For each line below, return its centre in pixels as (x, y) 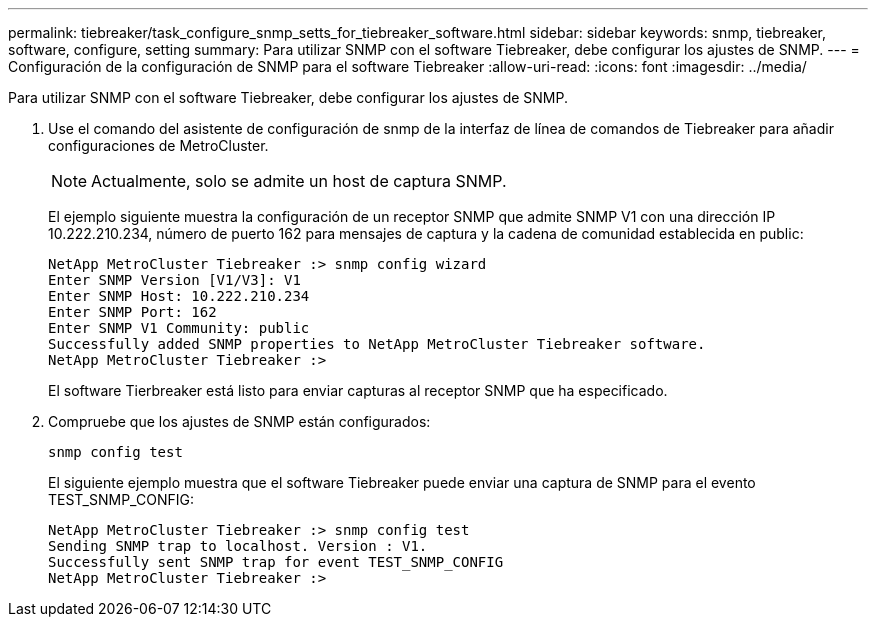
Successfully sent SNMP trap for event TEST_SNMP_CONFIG (276, 562)
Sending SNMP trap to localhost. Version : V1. (238, 546)
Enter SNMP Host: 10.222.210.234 (179, 296)
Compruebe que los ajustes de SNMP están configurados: (239, 421)
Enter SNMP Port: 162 (132, 312)
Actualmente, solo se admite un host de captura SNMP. (299, 181)
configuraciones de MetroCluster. (158, 145)
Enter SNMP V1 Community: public (179, 328)
